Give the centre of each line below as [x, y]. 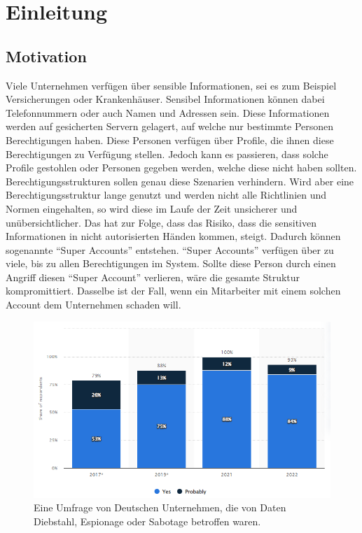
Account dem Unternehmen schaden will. [93, 305]
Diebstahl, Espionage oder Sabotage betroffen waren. [147, 521]
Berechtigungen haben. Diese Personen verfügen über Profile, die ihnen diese [170, 140]
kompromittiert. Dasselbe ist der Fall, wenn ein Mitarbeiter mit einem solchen [173, 291]
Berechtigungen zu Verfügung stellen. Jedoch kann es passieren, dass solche [167, 154]
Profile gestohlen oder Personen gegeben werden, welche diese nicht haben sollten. [181, 168]
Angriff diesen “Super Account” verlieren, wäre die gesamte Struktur [153, 277]
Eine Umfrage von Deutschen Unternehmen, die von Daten [160, 507]
